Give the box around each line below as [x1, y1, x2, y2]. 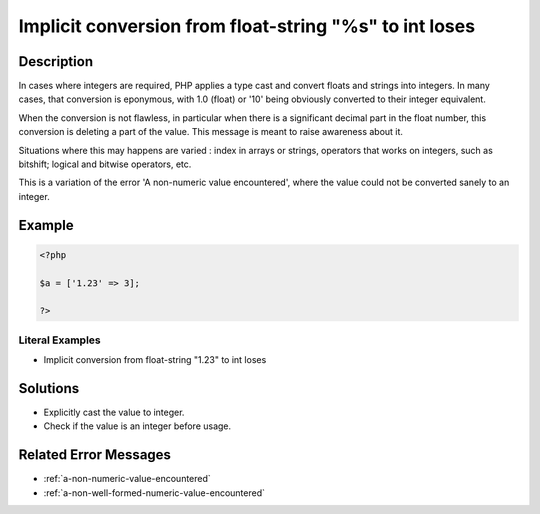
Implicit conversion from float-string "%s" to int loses [18, 15, 475, 37]
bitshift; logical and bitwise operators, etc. [18, 158, 192, 170]
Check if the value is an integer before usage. [43, 420, 232, 432]
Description [18, 53, 94, 70]
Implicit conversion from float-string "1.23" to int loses [43, 354, 267, 366]
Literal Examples [18, 333, 101, 347]
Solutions [18, 380, 80, 397]
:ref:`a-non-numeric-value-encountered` [43, 473, 212, 485]
